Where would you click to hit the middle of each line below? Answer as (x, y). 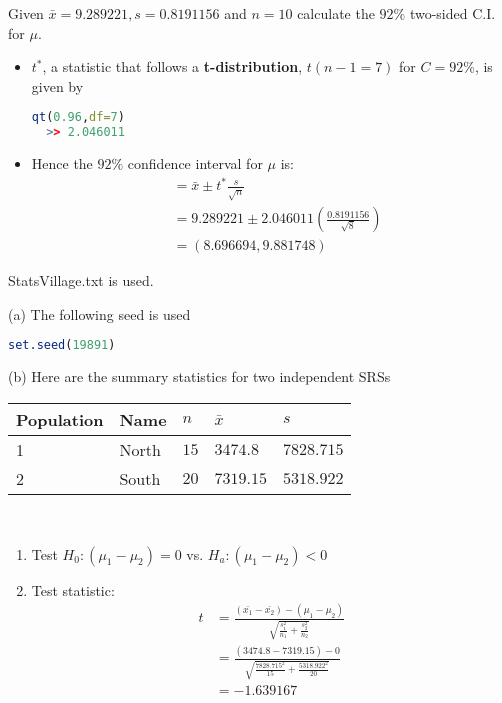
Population (60, 419)
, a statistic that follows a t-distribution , (172, 66)
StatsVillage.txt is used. (81, 280)
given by (57, 85)
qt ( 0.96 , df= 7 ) (78, 117)
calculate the (336, 13)
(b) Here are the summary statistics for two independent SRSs (199, 376)
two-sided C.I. (452, 13)
